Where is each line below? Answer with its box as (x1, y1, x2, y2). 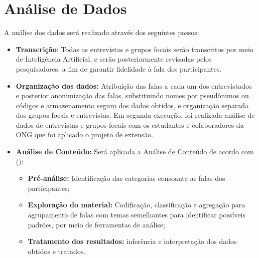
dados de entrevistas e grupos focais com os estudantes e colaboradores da (16, 119, 244, 130)
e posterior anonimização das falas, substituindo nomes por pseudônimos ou (16, 90, 249, 101)
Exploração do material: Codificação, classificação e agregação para (28, 199, 245, 210)
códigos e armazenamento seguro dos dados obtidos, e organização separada (16, 100, 249, 110)
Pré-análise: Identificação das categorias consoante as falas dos (28, 173, 225, 183)
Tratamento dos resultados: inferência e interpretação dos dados (28, 236, 237, 246)
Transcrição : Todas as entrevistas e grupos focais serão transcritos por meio (16, 44, 253, 54)
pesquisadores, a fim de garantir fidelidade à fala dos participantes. (16, 63, 222, 74)
